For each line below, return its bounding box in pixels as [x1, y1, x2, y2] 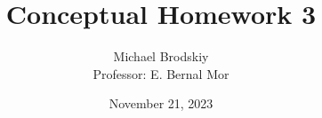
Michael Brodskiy [113, 47, 209, 66]
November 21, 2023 [109, 94, 213, 113]
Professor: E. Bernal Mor [93, 64, 229, 83]
